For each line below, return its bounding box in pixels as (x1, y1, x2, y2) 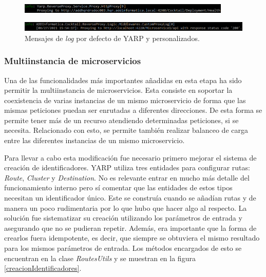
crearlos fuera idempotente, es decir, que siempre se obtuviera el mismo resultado (4, 232, 260, 243)
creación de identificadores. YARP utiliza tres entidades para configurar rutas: (4, 162, 250, 173)
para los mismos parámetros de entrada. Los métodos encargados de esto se (4, 243, 242, 253)
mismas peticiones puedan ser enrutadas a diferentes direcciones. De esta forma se (4, 105, 262, 115)
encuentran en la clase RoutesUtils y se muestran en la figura (4, 252, 196, 263)
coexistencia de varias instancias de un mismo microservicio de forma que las (4, 94, 246, 105)
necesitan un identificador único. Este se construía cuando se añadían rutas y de (4, 192, 256, 203)
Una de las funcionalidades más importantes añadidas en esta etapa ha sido (4, 74, 242, 85)
